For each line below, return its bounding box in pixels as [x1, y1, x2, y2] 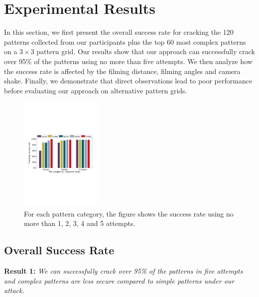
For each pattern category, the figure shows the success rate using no [24, 208, 234, 219]
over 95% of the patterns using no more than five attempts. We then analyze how [4, 56, 253, 66]
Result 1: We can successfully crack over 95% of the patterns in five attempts [4, 266, 243, 276]
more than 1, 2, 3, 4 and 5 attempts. [24, 218, 135, 228]
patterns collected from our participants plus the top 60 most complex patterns [4, 36, 246, 47]
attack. [4, 285, 24, 296]
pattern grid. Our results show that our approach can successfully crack [36, 46, 255, 57]
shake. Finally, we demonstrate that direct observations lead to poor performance [4, 75, 253, 86]
